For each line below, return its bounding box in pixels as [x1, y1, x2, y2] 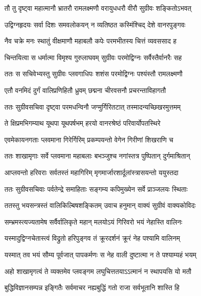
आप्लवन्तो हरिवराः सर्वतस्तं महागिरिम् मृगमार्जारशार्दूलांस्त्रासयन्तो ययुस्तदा [4, 167, 179, 177]
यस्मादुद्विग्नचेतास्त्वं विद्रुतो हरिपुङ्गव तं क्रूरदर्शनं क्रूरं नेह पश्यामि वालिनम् [4, 233, 180, 243]
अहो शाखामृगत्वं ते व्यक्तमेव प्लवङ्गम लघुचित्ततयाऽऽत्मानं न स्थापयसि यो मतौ [4, 266, 192, 276]
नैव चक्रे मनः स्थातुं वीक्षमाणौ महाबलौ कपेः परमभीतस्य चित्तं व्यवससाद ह [4, 36, 177, 46]
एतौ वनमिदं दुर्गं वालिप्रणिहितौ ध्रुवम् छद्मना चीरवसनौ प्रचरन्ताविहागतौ [4, 85, 166, 95]
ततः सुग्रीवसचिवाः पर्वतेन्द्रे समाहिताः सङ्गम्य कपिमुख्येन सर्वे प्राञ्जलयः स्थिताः [4, 183, 188, 194]
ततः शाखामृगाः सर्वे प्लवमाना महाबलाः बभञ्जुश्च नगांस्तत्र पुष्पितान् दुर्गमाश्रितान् [4, 151, 190, 161]
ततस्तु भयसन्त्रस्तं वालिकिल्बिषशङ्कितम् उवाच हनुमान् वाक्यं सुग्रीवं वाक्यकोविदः [4, 200, 196, 210]
